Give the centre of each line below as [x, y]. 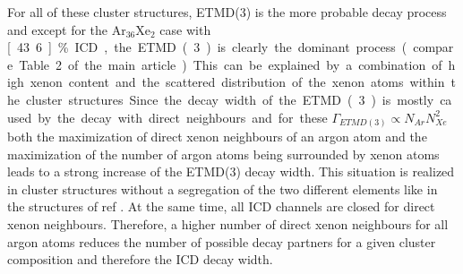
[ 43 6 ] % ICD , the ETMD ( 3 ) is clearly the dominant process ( [207, 47]
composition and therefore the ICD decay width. [140, 259]
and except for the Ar [67, 29]
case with [185, 29]
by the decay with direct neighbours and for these [183, 117]
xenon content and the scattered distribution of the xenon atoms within [237, 82]
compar [433, 47]
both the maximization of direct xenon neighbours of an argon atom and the [217, 137]
